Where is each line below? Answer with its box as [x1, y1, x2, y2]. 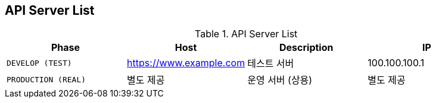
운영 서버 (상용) [247, 74, 313, 86]
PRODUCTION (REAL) [7, 75, 86, 84]
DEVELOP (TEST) [7, 58, 72, 67]
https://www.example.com [127, 57, 245, 69]
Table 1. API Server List [195, 28, 298, 40]
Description [279, 41, 334, 54]
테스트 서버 [247, 57, 294, 70]
